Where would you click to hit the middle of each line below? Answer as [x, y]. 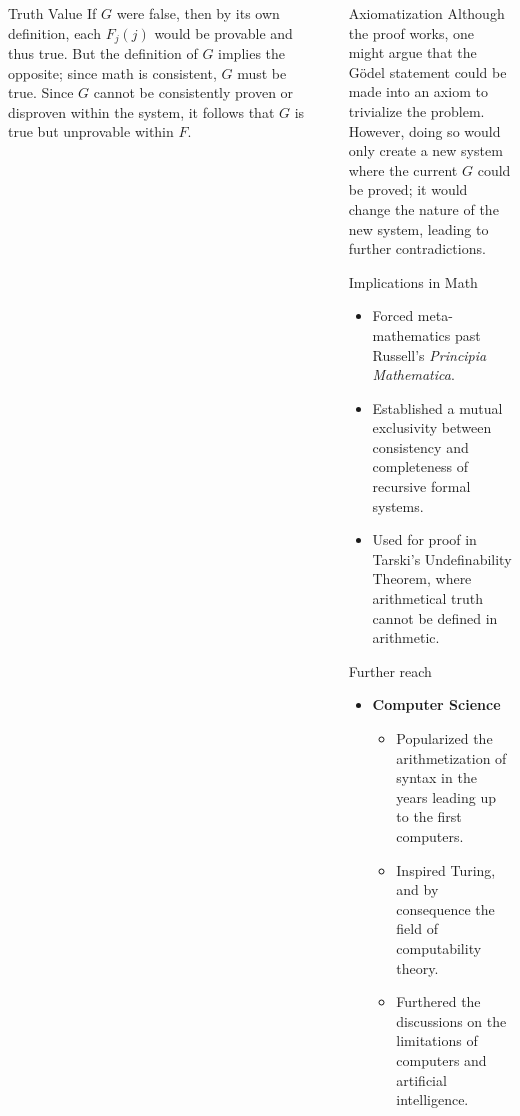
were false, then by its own [198, 13]
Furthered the [438, 1001]
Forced [393, 315]
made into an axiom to [418, 91]
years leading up [446, 796]
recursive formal [421, 486]
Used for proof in [424, 539]
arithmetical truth [428, 598]
